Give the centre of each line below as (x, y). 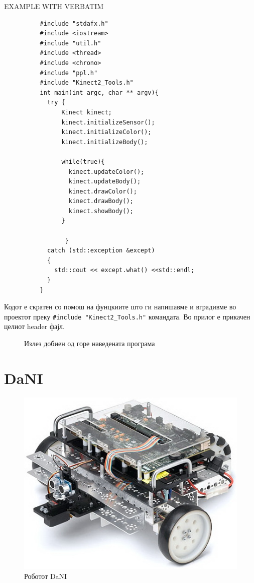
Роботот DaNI (46, 576)
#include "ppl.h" (69, 73)
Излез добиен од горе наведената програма (90, 343)
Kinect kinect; (87, 112)
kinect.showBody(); (101, 211)
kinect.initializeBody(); (105, 142)
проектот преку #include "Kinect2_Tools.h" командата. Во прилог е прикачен (127, 316)
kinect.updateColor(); (106, 172)
